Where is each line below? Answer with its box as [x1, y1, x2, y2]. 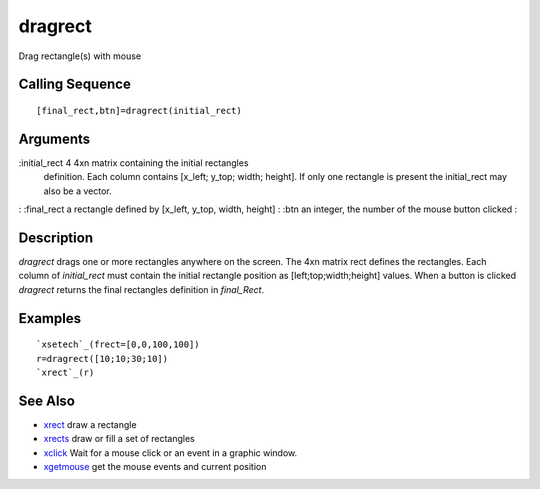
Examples [18, 310, 82, 327]
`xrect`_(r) [36, 366, 95, 378]
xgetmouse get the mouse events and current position [43, 460, 267, 472]
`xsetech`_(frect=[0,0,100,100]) [36, 339, 200, 350]
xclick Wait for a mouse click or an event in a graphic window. [43, 446, 298, 459]
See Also [18, 392, 75, 409]
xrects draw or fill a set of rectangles [43, 433, 195, 445]
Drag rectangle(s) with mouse [18, 50, 142, 62]
